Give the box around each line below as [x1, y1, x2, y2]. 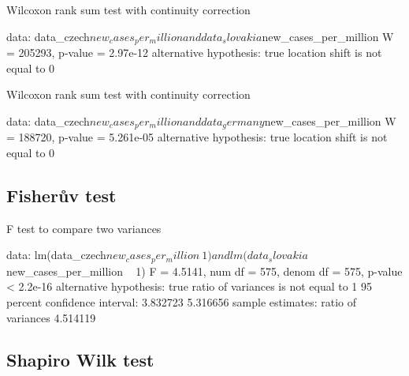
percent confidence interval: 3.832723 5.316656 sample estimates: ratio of [6, 293, 357, 310]
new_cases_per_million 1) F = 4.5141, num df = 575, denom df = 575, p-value [6, 262, 403, 279]
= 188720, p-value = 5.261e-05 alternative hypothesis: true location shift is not [6, 129, 388, 145]
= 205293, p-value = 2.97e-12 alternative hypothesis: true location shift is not [6, 44, 382, 61]
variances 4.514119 [6, 309, 96, 325]
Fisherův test [6, 182, 117, 207]
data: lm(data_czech [6, 246, 106, 263]
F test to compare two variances [6, 220, 162, 236]
